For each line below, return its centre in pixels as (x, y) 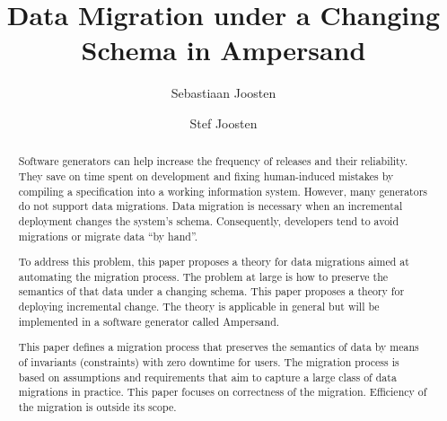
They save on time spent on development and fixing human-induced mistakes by (206, 175)
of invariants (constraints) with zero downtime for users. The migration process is (209, 361)
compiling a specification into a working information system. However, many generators (223, 191)
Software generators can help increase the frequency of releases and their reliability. (213, 161)
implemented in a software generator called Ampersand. (149, 321)
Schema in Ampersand (223, 50)
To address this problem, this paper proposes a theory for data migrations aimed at (214, 262)
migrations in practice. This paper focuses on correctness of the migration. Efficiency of (223, 392)
